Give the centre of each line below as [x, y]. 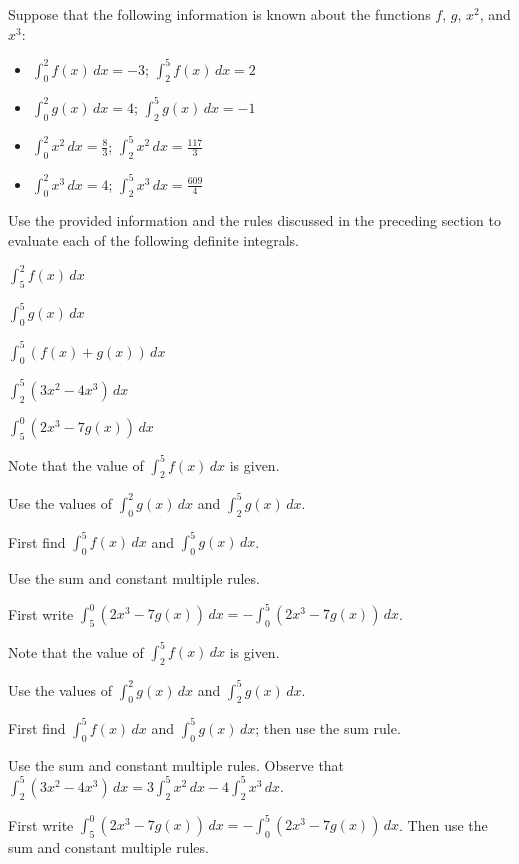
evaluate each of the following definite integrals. [154, 239]
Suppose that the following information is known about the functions [219, 14]
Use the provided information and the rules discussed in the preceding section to [254, 220]
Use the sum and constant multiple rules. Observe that [176, 764]
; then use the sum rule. [328, 727]
